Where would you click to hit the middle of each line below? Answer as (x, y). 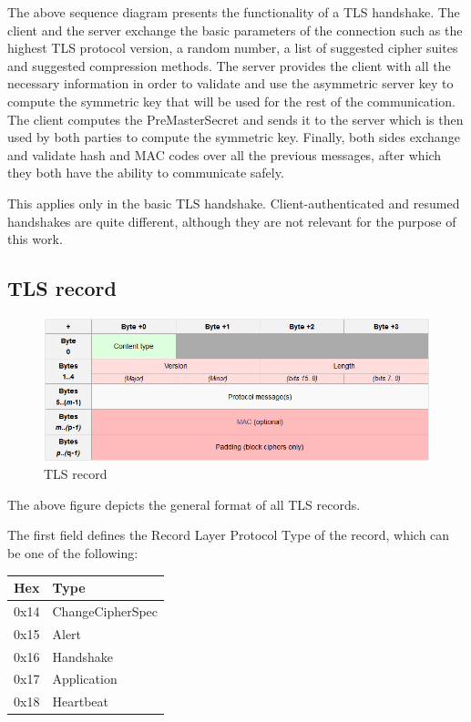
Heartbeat (80, 702)
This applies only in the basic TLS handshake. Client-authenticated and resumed (234, 203)
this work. (35, 239)
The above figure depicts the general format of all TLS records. (184, 504)
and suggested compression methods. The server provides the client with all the (229, 65)
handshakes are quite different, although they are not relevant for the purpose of (232, 221)
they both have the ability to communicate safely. (146, 173)
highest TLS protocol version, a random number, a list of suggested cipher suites (233, 48)
